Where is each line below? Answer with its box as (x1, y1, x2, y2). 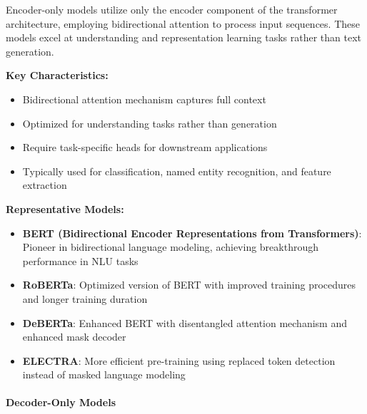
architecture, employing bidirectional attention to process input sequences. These (6, 16, 360, 31)
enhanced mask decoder (22, 329, 126, 344)
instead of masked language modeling (22, 367, 186, 382)
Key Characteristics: (6, 68, 109, 83)
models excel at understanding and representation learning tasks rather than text (6, 30, 362, 45)
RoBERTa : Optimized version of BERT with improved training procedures (22, 277, 356, 292)
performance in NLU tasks (22, 253, 139, 268)
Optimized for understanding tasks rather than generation (22, 115, 277, 130)
